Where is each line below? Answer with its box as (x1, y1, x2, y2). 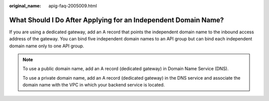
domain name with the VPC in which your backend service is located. (22, 82, 165, 88)
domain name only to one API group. (9, 43, 84, 49)
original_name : (9, 3, 41, 8)
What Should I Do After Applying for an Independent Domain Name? (9, 15, 224, 24)
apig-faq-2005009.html (48, 3, 97, 8)
